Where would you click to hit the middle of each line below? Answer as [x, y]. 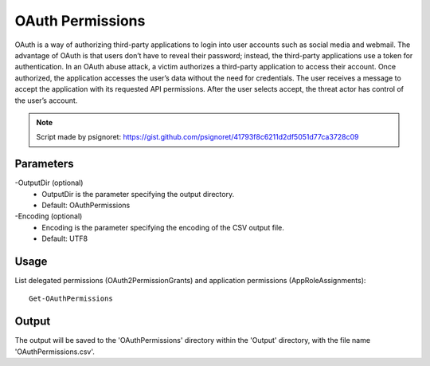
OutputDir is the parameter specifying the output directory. [138, 194]
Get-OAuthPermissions [71, 299]
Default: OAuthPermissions [86, 205]
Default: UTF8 [64, 238]
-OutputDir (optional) [49, 183]
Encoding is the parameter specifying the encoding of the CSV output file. [163, 227]
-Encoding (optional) [49, 216]
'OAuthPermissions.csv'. [55, 352]
